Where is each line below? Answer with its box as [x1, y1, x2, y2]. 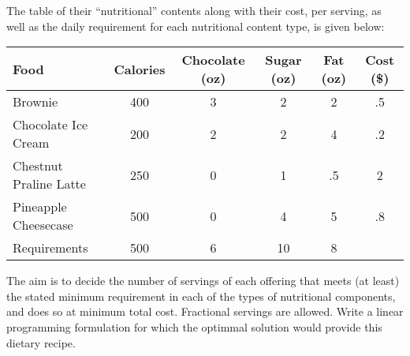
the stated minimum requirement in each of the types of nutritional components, [6, 287, 396, 304]
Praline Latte [13, 174, 86, 193]
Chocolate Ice [13, 115, 88, 134]
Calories [114, 59, 166, 78]
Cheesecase [13, 215, 73, 234]
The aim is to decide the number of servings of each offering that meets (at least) [6, 272, 400, 289]
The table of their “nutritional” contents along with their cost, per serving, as [6, 2, 382, 18]
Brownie [13, 92, 58, 111]
